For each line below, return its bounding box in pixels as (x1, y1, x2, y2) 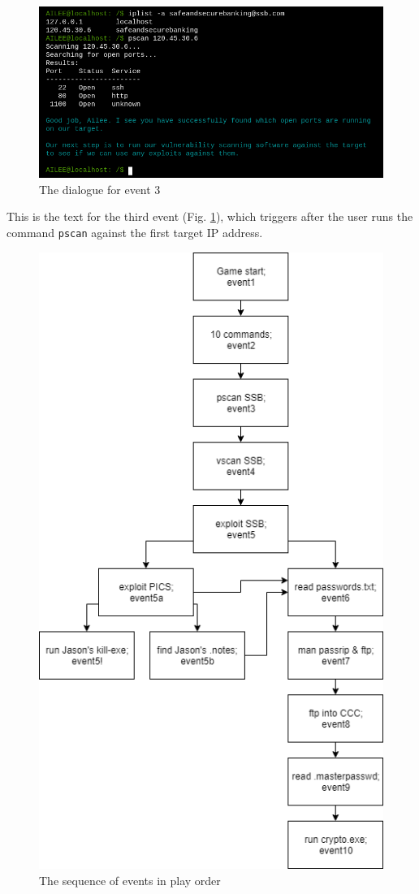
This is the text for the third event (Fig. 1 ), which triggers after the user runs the (6, 208, 413, 225)
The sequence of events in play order (39, 871, 221, 888)
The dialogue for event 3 (39, 180, 161, 197)
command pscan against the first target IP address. (6, 223, 263, 240)
